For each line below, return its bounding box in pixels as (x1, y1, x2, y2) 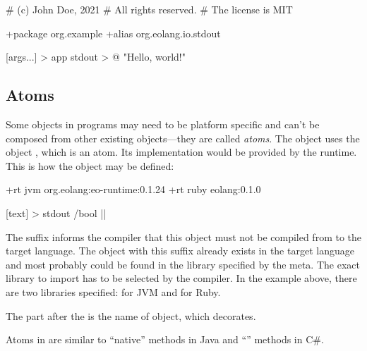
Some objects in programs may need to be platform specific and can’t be (6, 116, 320, 131)
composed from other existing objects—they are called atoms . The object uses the (6, 130, 360, 145)
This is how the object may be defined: (6, 158, 174, 173)
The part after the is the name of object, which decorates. (6, 308, 256, 323)
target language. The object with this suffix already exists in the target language (6, 243, 354, 258)
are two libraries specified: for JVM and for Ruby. (6, 284, 221, 299)
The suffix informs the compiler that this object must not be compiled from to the (6, 229, 362, 244)
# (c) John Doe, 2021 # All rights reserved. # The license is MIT (6, 2, 293, 16)
